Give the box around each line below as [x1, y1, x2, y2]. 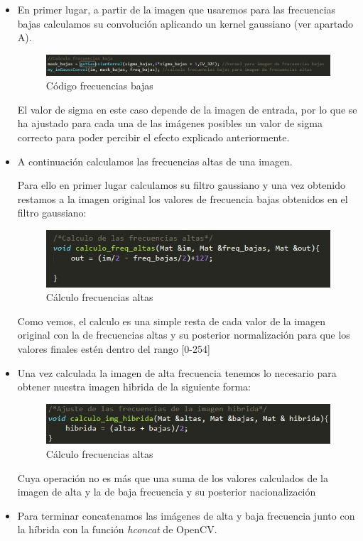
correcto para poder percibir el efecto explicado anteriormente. [17, 130, 290, 144]
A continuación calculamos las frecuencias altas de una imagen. [17, 153, 293, 168]
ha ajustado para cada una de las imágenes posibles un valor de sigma [17, 116, 323, 131]
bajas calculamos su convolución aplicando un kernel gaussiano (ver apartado [17, 16, 354, 31]
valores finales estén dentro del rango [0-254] [17, 341, 210, 356]
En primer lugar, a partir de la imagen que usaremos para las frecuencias [17, 2, 336, 16]
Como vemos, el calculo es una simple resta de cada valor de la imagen [17, 313, 325, 328]
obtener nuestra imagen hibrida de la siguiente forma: [17, 379, 251, 394]
